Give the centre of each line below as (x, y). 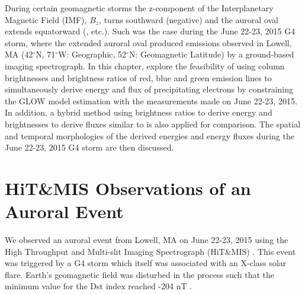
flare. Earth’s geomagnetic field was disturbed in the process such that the (140, 274)
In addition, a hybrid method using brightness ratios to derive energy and (139, 112)
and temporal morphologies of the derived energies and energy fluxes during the (150, 135)
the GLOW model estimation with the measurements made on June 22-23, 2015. (151, 100)
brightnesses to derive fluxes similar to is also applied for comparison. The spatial (153, 124)
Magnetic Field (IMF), (46, 19)
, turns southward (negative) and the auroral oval (189, 19)
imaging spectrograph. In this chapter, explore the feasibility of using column (145, 65)
